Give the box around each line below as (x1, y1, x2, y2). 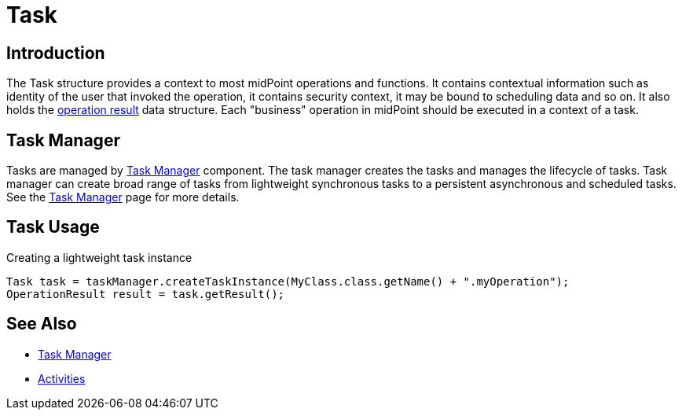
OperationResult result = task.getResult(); (6, 287, 285, 300)
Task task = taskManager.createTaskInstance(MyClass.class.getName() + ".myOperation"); (6, 274, 570, 288)
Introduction (6, 42, 105, 63)
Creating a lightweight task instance (6, 250, 192, 264)
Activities (38, 371, 86, 385)
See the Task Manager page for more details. (6, 190, 240, 204)
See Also (6, 314, 77, 334)
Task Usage (6, 217, 100, 237)
